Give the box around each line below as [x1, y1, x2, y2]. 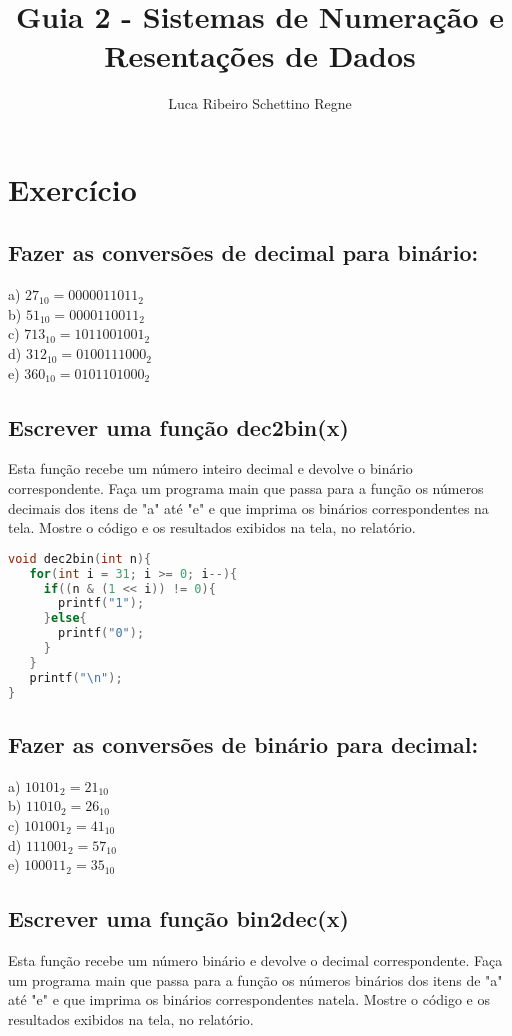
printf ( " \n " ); [29, 670, 123, 685]
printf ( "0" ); [58, 626, 145, 641]
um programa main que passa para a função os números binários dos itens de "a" [8, 969, 503, 990]
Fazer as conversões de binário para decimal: [8, 728, 479, 759]
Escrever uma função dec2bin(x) [8, 411, 349, 442]
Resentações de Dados [104, 35, 416, 76]
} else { [43, 611, 87, 626]
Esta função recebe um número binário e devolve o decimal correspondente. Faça [8, 949, 503, 970]
